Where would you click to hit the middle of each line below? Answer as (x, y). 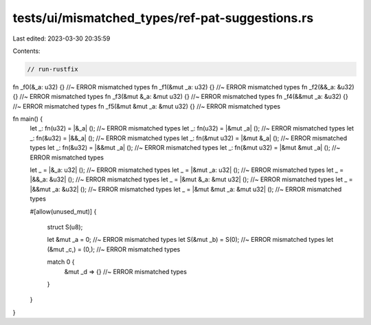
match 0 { (61, 262)
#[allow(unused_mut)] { (63, 211)
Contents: (26, 51)
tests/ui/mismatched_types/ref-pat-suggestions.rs (163, 18)
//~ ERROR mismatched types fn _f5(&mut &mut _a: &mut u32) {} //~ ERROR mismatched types (147, 106)
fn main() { (28, 119)
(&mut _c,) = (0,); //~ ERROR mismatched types (114, 249)
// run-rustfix (53, 69)
